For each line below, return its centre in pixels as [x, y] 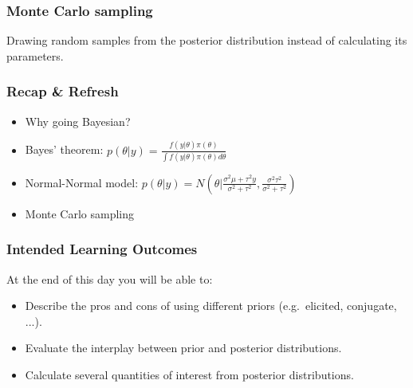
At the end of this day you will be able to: [110, 278]
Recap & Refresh [63, 91]
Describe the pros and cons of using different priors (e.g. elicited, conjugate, [211, 306]
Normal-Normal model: [82, 182]
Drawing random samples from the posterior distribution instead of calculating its [207, 40]
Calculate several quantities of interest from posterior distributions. [189, 375]
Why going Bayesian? [78, 121]
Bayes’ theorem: [64, 149]
